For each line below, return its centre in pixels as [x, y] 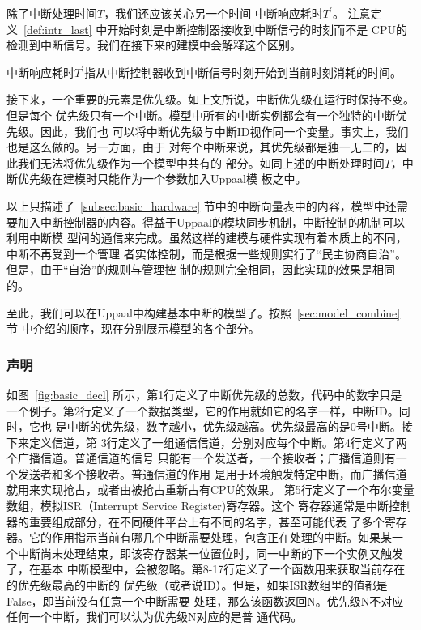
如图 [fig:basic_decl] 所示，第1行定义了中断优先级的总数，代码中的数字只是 [204, 394]
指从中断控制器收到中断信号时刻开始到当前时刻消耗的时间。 [243, 72]
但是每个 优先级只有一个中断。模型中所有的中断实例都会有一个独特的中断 [201, 115]
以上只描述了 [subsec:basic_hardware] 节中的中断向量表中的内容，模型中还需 [207, 205]
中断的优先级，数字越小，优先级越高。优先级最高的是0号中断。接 [240, 426]
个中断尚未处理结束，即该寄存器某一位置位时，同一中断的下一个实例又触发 [205, 553]
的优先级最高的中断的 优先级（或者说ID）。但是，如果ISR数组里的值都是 [197, 585]
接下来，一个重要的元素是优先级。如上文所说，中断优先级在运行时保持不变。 [210, 99]
